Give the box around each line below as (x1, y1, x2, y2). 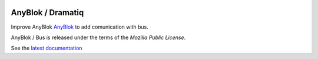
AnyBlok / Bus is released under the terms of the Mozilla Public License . (11, 34, 186, 41)
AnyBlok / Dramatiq (11, 8, 84, 18)
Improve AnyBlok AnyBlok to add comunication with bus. (11, 23, 148, 30)
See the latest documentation (11, 44, 82, 52)
